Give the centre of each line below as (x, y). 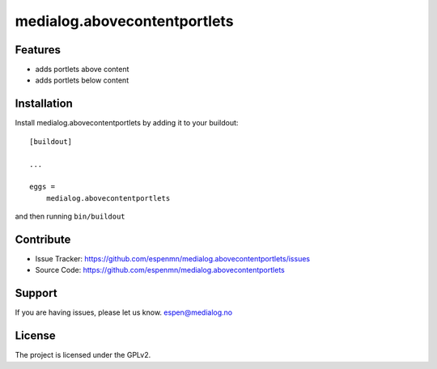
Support (36, 293)
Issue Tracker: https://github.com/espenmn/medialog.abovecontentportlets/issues (173, 259)
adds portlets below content (82, 80)
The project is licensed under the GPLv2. (83, 355)
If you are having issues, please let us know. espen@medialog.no (124, 312)
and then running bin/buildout (70, 216)
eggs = (42, 187)
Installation (44, 104)
